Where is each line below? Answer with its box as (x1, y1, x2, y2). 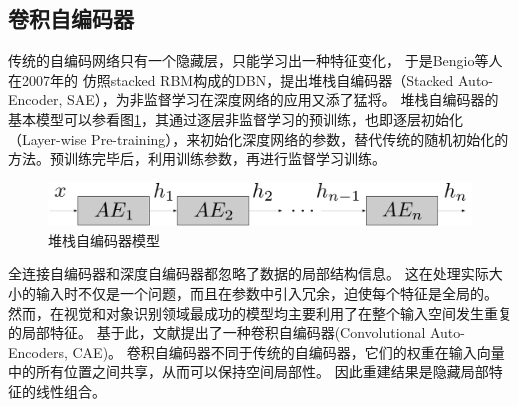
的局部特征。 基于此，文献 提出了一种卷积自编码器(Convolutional (8, 322, 426, 343)
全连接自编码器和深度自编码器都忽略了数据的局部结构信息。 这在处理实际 (8, 263, 489, 284)
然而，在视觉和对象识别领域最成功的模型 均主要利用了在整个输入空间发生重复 (8, 302, 512, 323)
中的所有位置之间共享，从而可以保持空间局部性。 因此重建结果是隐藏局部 (8, 361, 489, 382)
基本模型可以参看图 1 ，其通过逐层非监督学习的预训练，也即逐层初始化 (8, 108, 463, 129)
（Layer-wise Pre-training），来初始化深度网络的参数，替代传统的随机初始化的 (8, 128, 509, 149)
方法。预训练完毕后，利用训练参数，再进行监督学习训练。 (8, 148, 386, 169)
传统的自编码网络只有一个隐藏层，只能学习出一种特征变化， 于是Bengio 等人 (8, 50, 503, 71)
